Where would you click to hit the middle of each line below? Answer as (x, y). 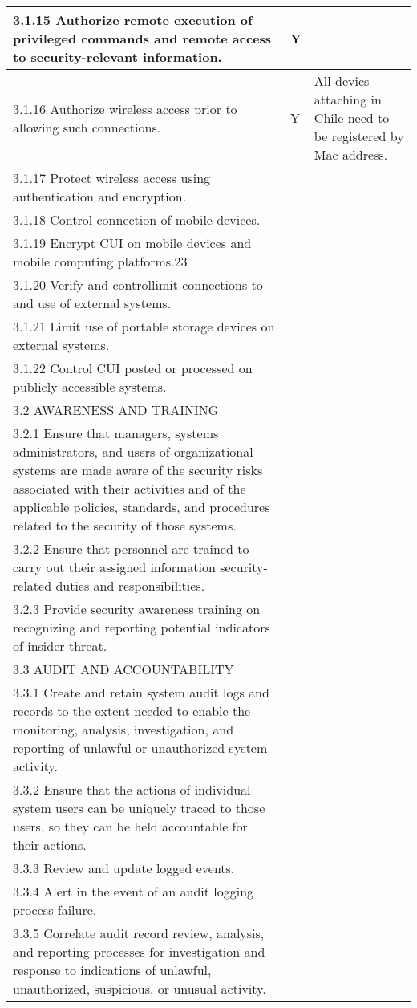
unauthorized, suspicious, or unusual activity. (140, 988)
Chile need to (352, 118)
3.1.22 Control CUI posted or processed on (133, 368)
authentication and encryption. (100, 196)
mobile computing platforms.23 (100, 261)
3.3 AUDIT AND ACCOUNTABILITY (123, 669)
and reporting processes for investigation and (139, 951)
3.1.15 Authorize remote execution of (133, 20)
